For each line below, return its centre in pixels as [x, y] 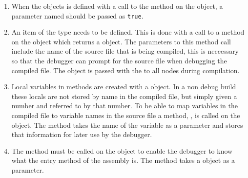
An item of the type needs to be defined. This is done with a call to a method [128, 32]
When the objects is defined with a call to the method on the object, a [117, 6]
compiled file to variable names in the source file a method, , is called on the [126, 115]
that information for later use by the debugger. [82, 134]
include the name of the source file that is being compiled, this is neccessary [125, 51]
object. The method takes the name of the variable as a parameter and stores [127, 125]
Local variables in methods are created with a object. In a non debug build [124, 87]
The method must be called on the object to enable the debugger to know [122, 150]
